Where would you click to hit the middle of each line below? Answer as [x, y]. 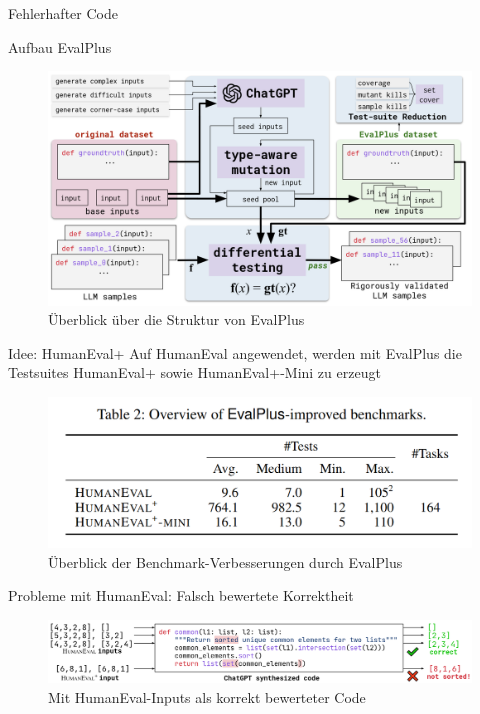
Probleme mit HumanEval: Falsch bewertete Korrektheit [181, 595]
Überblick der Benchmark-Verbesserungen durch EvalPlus [225, 561]
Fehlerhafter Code [63, 13]
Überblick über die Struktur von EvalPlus [176, 319]
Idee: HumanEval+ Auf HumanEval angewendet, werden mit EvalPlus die [235, 352]
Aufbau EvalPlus [60, 46]
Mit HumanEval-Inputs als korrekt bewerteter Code [207, 696]
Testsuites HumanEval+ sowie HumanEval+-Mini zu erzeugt [194, 372]
